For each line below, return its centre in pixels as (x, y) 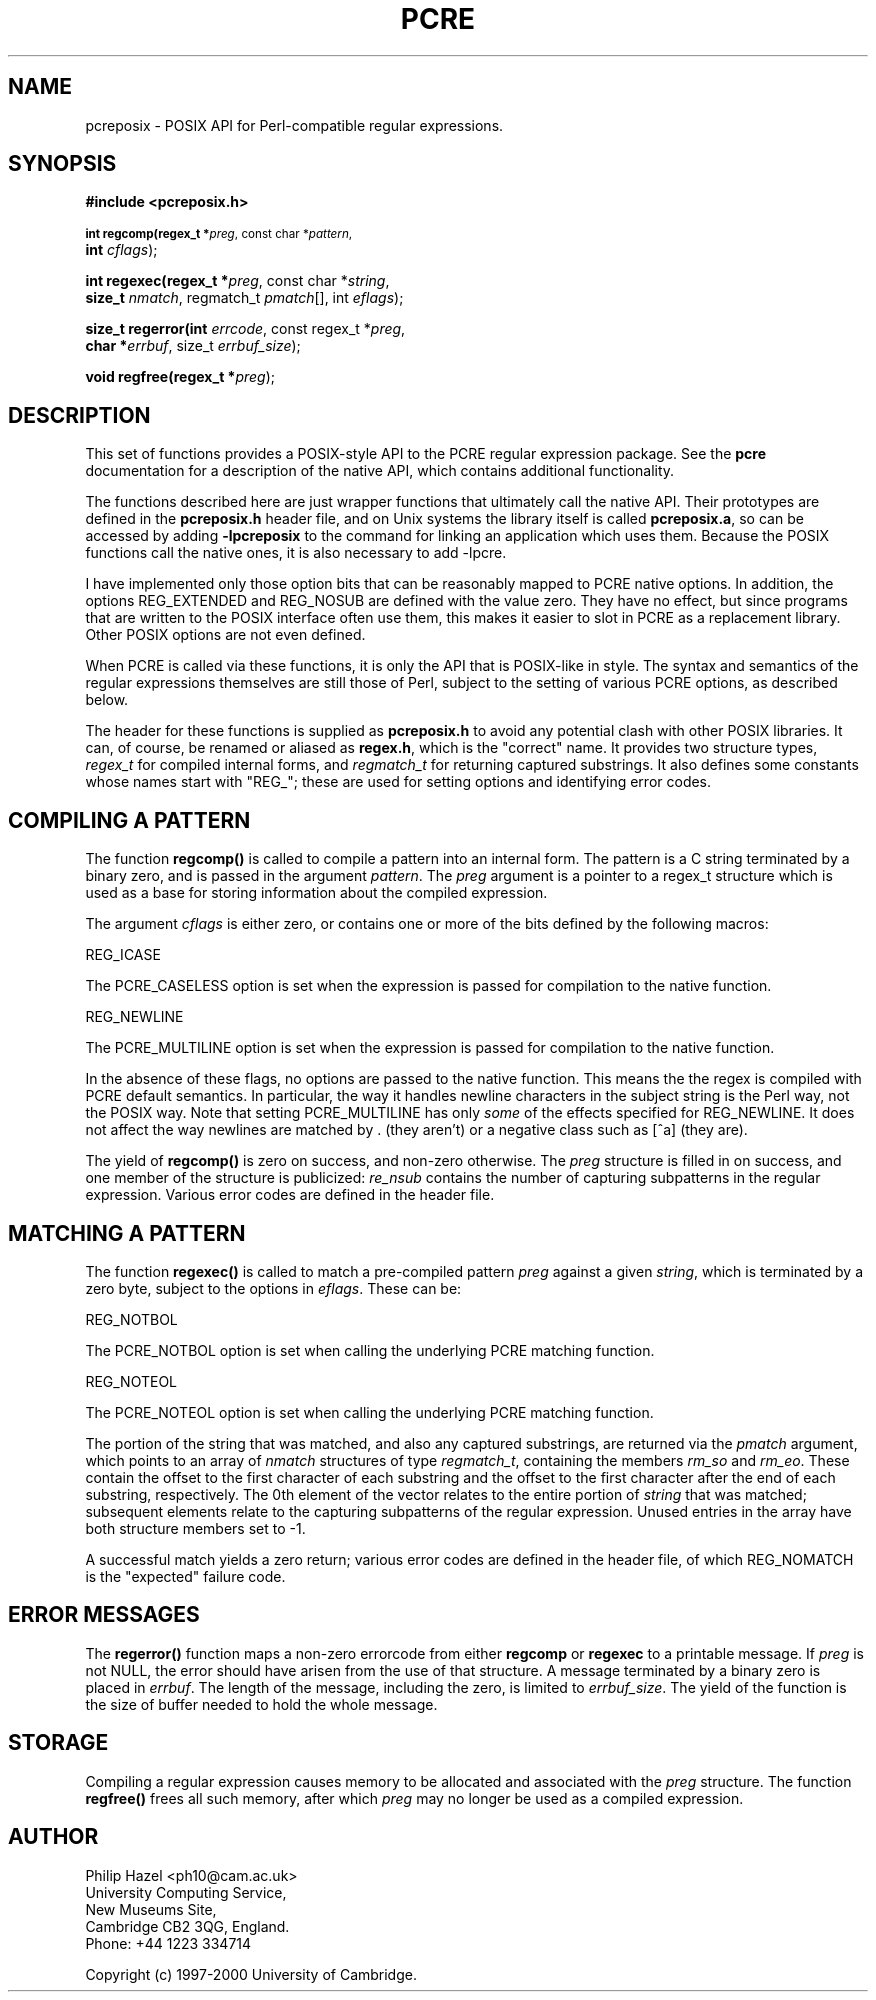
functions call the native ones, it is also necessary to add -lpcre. (296, 553)
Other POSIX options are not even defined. (225, 635)
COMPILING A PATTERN (129, 820)
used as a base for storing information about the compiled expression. (316, 893)
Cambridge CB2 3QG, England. (187, 1926)
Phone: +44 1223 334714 (168, 1943)
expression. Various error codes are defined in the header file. (290, 1195)
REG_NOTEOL (131, 1381)
